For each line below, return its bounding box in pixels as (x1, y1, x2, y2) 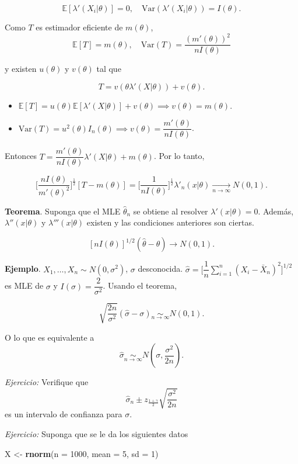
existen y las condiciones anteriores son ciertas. (86, 216, 254, 228)
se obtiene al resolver (133, 205, 208, 217)
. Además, (258, 205, 294, 217)
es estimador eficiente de (36, 21, 123, 33)
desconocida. (138, 262, 183, 275)
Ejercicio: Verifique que (5, 376, 89, 388)
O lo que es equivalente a (5, 331, 94, 343)
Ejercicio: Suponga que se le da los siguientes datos (5, 428, 188, 440)
